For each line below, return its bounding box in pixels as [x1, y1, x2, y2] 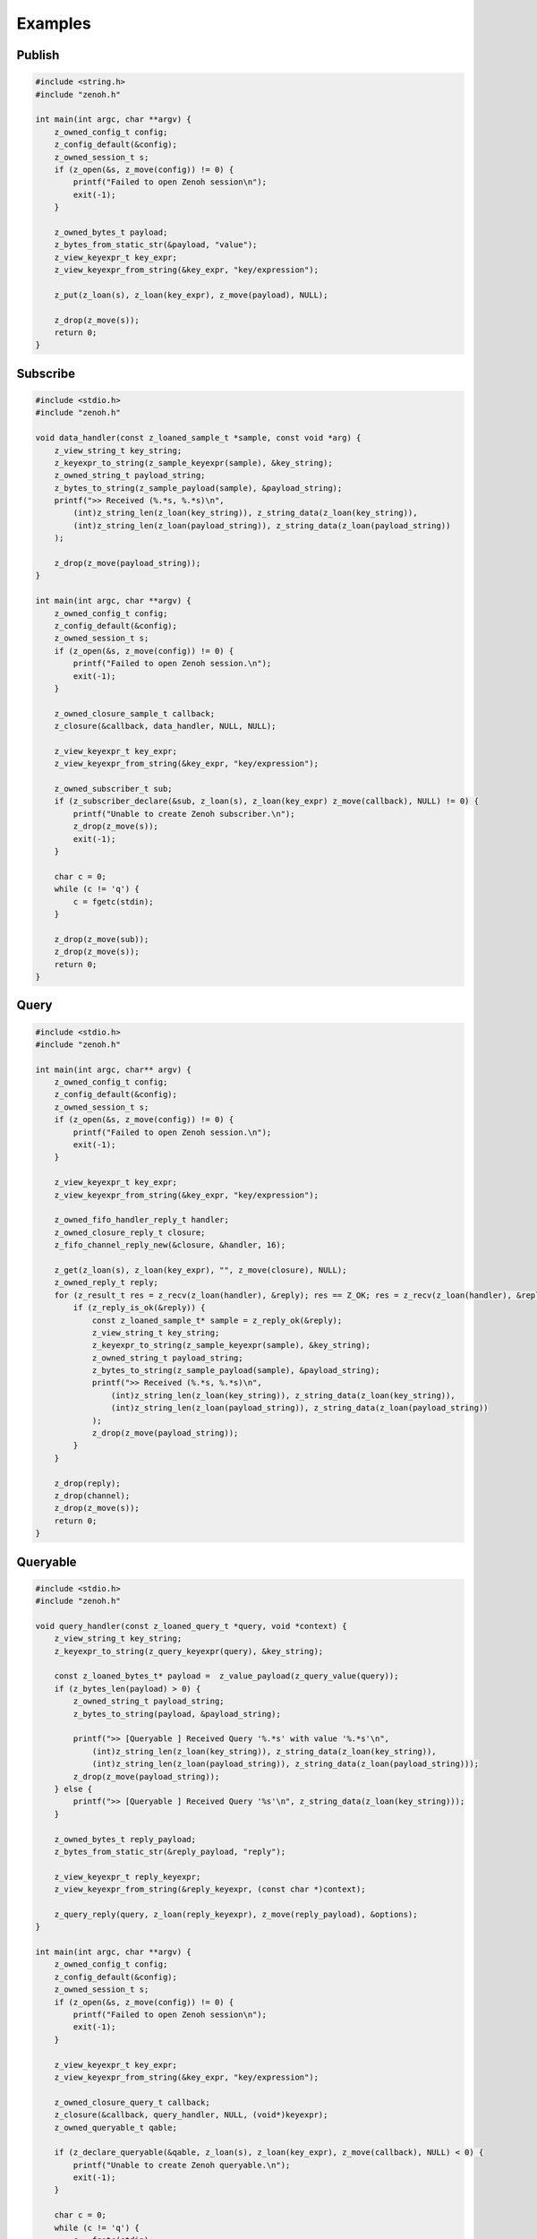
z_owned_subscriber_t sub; [54, 784, 174, 794]
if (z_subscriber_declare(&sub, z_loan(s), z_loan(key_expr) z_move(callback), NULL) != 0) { [54, 796, 479, 806]
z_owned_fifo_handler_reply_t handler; [54, 1214, 230, 1225]
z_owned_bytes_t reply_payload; [54, 1834, 197, 1844]
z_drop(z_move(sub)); [54, 934, 149, 944]
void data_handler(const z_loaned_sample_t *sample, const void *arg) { [35, 433, 362, 443]
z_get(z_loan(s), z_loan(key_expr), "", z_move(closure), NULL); [54, 1265, 347, 1275]
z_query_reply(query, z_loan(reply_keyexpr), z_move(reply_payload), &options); [54, 1909, 418, 1919]
